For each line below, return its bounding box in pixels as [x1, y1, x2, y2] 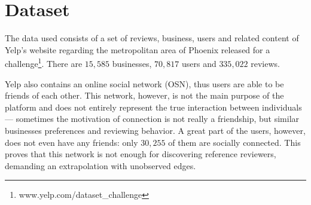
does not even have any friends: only [5, 136, 138, 148]
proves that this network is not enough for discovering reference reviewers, [5, 148, 276, 160]
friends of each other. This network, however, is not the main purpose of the [5, 89, 284, 102]
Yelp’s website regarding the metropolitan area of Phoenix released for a [5, 43, 270, 56]
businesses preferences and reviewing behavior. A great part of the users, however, [5, 124, 306, 136]
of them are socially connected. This [168, 136, 301, 148]
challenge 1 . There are [5, 56, 83, 69]
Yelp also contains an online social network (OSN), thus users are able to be [5, 77, 284, 90]
